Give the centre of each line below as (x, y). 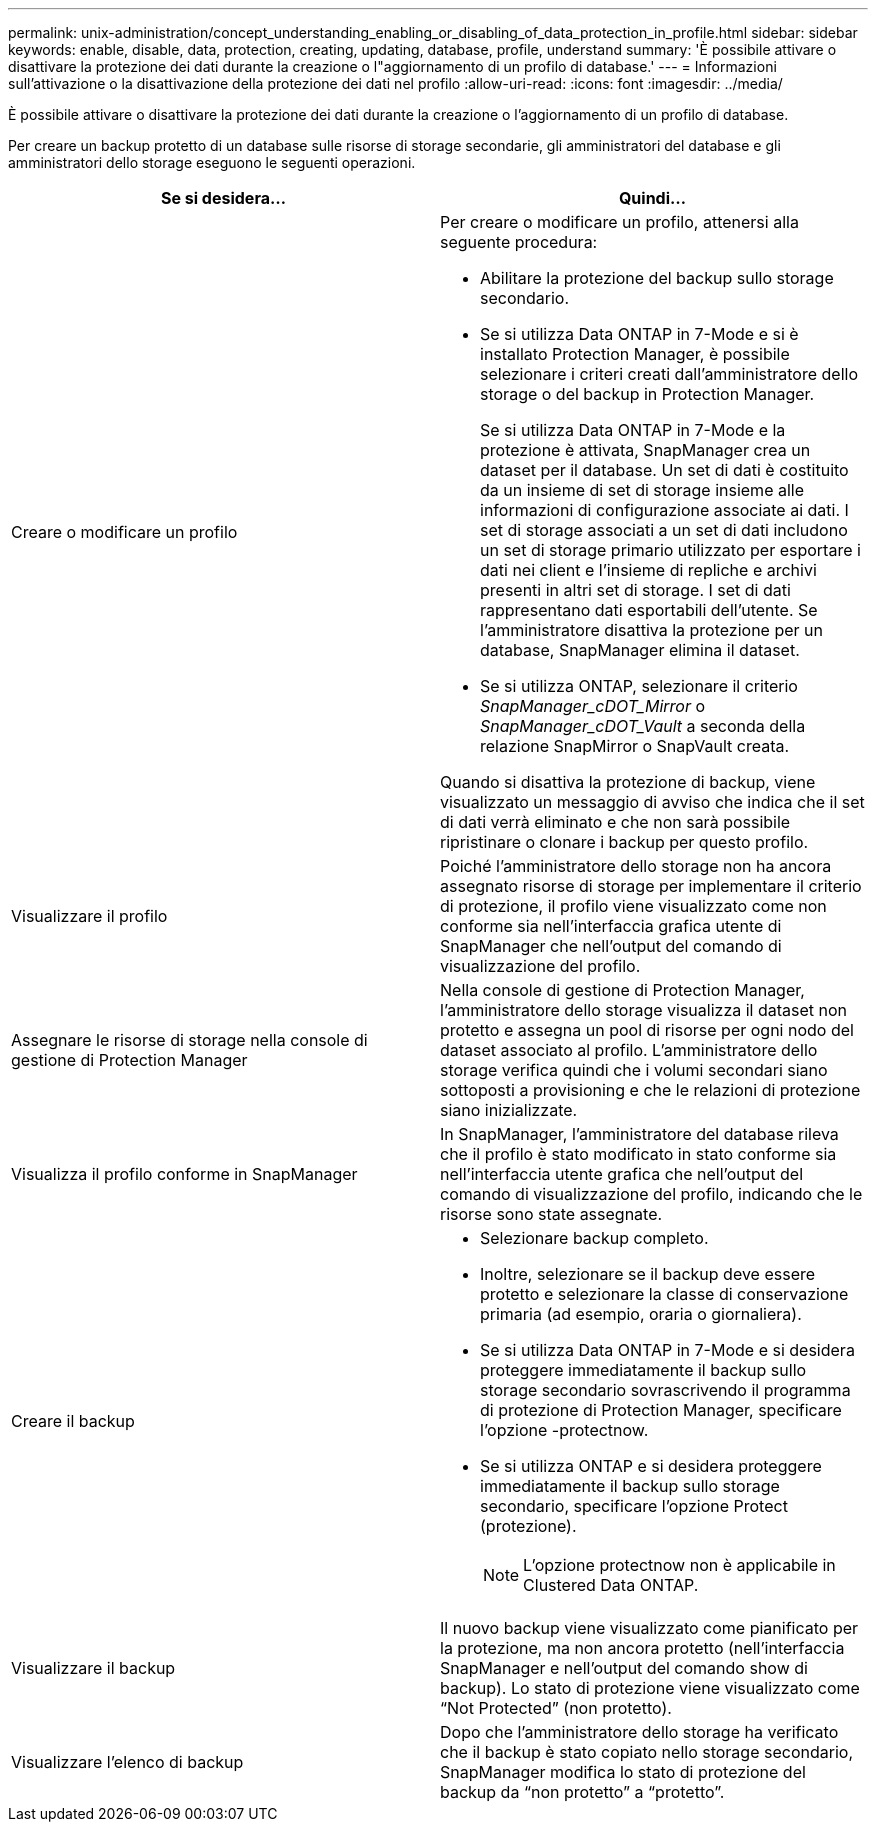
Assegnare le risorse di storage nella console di (189, 1040)
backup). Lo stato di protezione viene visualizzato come (650, 1688)
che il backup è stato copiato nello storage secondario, (646, 1752)
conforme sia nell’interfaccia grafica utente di (611, 926)
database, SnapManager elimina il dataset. (640, 650)
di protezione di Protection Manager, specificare (661, 1410)
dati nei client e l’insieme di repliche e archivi (648, 570)
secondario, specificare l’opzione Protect (634, 1506)
